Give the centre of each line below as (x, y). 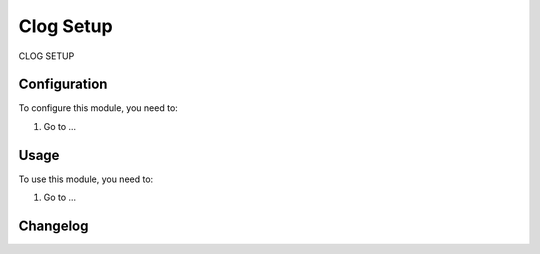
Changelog (53, 225)
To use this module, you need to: (86, 179)
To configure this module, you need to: (98, 108)
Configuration (63, 84)
